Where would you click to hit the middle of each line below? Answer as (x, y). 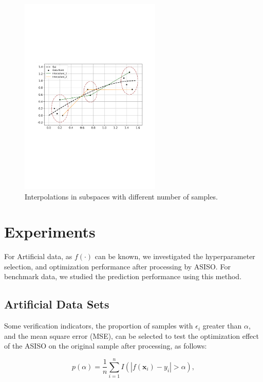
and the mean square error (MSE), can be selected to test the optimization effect (131, 335)
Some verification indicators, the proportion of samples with (99, 326)
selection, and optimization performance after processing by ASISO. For (117, 266)
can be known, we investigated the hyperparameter (175, 256)
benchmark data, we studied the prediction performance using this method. (123, 276)
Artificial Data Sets (57, 304)
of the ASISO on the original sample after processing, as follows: (106, 346)
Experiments (50, 232)
